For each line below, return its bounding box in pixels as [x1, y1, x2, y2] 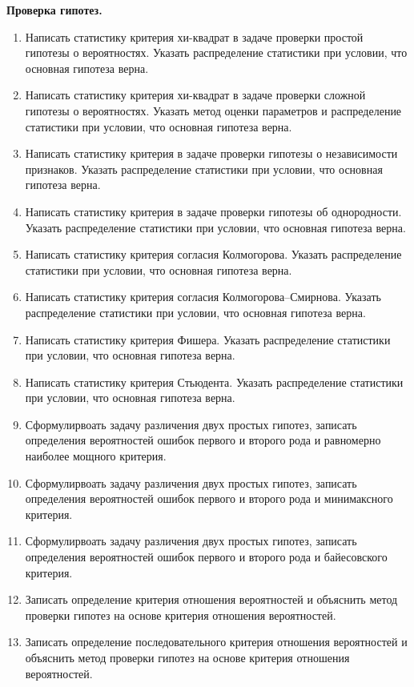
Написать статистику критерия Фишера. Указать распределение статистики [25, 331, 391, 348]
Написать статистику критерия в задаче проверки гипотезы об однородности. [25, 203, 402, 219]
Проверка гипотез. [6, 2, 102, 18]
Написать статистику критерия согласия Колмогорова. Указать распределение [25, 246, 402, 263]
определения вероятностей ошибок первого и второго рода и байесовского [25, 548, 388, 565]
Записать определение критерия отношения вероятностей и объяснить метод [25, 591, 398, 608]
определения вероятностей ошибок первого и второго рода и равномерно [25, 432, 381, 448]
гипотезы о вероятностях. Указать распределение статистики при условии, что [25, 44, 408, 61]
